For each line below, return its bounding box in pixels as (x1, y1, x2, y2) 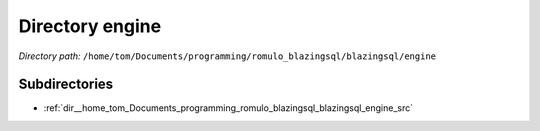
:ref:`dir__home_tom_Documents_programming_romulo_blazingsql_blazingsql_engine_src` (43, 102, 414, 114)
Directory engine (18, 15, 162, 37)
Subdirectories (18, 76, 114, 93)
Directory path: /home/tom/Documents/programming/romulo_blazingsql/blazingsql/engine (18, 50, 437, 62)
